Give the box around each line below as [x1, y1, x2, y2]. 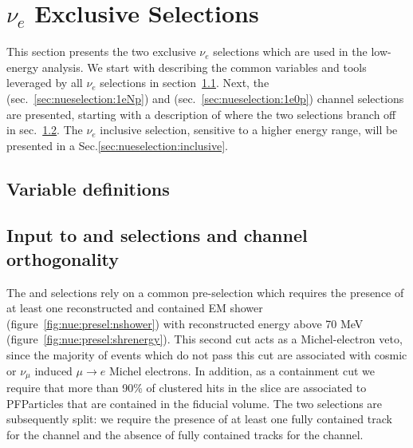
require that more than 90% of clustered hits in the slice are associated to [6, 379, 367, 396]
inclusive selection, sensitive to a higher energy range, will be [100, 121, 398, 138]
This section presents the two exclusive [6, 43, 196, 60]
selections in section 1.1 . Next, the [100, 74, 269, 91]
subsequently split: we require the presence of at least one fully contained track [6, 410, 392, 427]
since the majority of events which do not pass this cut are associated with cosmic [6, 347, 407, 363]
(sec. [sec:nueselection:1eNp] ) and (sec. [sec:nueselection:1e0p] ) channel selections [6, 89, 404, 106]
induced [34, 362, 73, 379]
